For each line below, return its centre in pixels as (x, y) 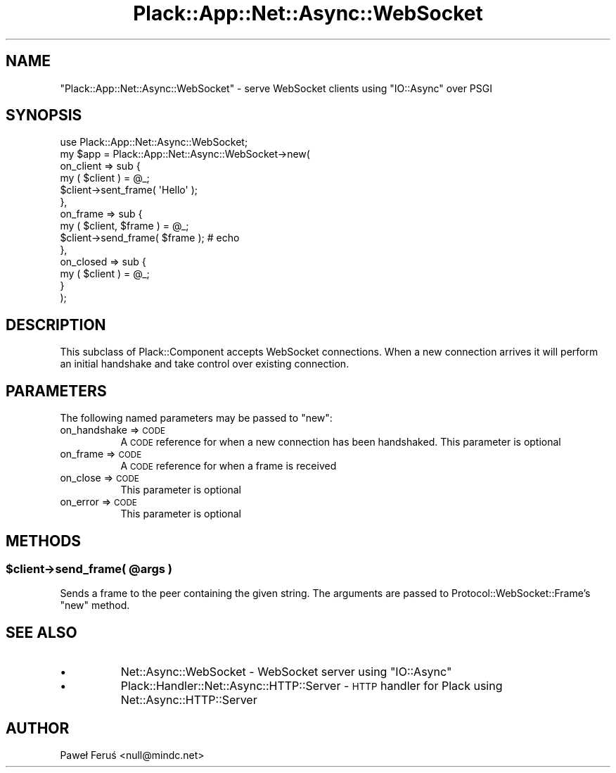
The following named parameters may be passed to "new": (196, 418)
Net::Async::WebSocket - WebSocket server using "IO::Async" (286, 672)
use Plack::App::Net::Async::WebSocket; (154, 142)
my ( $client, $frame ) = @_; (124, 226)
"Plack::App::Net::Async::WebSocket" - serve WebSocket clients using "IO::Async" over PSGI (276, 88)
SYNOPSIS (44, 115)
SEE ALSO (41, 632)
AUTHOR (38, 728)
